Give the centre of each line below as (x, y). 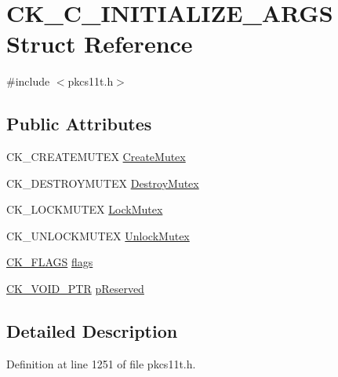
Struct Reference (100, 44)
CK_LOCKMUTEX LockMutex (85, 209)
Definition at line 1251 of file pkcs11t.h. (101, 363)
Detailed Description (92, 331)
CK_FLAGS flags (50, 262)
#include (28, 81)
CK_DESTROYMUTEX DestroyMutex (103, 183)
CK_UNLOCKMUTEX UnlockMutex (98, 235)
